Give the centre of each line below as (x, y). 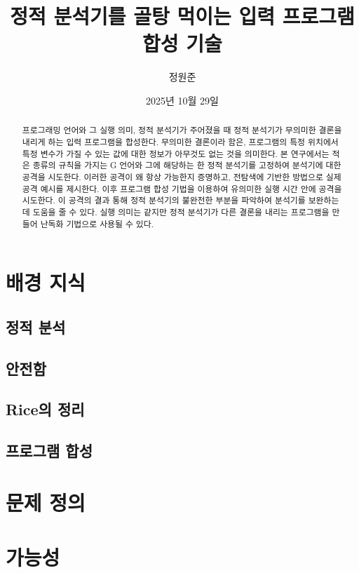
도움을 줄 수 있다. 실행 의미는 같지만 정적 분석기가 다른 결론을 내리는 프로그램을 (181, 211)
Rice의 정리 (45, 409)
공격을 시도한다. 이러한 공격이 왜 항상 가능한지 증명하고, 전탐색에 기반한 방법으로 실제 (182, 176)
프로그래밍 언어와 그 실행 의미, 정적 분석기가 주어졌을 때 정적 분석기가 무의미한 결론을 (182, 130)
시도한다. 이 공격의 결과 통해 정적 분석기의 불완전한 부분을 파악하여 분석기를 (164, 200)
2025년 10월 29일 (182, 100)
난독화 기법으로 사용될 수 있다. (97, 223)
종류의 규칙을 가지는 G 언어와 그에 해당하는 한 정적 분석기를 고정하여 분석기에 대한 (187, 165)
